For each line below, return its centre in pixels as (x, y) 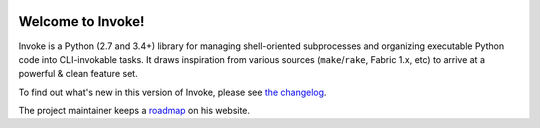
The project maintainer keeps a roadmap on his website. (134, 111)
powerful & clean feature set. (78, 74)
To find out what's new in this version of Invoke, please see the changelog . (172, 92)
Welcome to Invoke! (81, 21)
